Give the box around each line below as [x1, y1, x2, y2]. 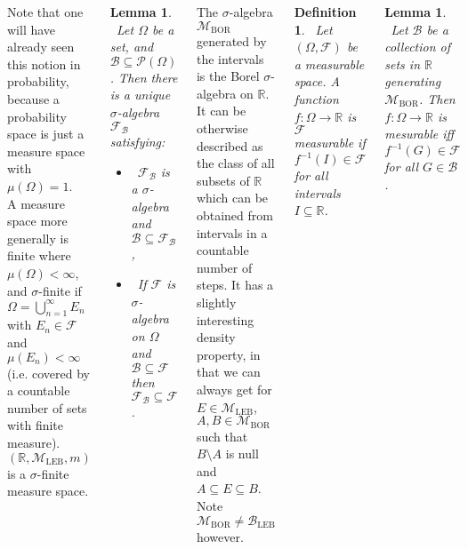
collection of [384, 37, 451, 56]
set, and [109, 37, 154, 56]
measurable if [294, 133, 366, 152]
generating [384, 72, 441, 91]
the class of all [196, 154, 275, 172]
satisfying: [109, 132, 165, 151]
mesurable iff [384, 124, 455, 143]
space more [7, 211, 68, 230]
